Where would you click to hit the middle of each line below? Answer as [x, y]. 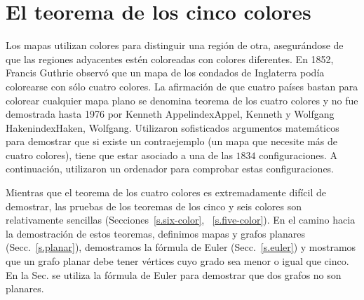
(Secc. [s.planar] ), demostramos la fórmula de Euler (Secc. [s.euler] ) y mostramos [181, 247]
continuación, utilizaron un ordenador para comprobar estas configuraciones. [170, 169]
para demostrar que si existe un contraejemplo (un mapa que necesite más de [171, 141]
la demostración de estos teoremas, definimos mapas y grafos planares [155, 233]
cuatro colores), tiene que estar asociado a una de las [119, 155]
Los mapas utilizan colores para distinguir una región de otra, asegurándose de [175, 45]
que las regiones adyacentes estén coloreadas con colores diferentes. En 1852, [170, 59]
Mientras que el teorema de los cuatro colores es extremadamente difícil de [166, 192]
